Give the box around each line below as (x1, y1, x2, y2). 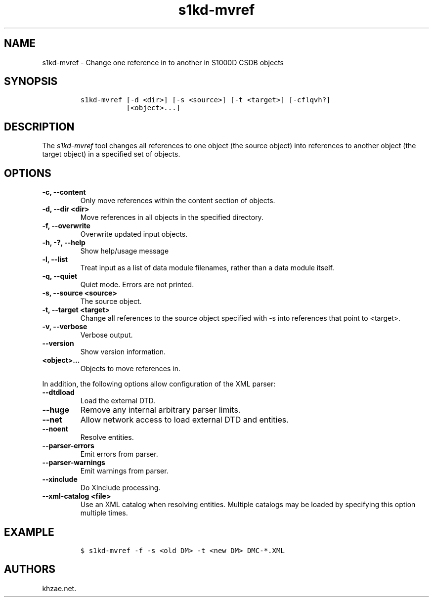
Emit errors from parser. (80, 450, 158, 459)
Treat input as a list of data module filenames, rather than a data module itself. (80, 263, 335, 272)
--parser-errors (42, 441, 94, 450)
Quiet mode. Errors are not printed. (80, 280, 194, 289)
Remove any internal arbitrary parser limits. (80, 405, 241, 415)
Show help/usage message (80, 247, 169, 256)
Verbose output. (80, 331, 133, 340)
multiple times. (80, 509, 128, 517)
